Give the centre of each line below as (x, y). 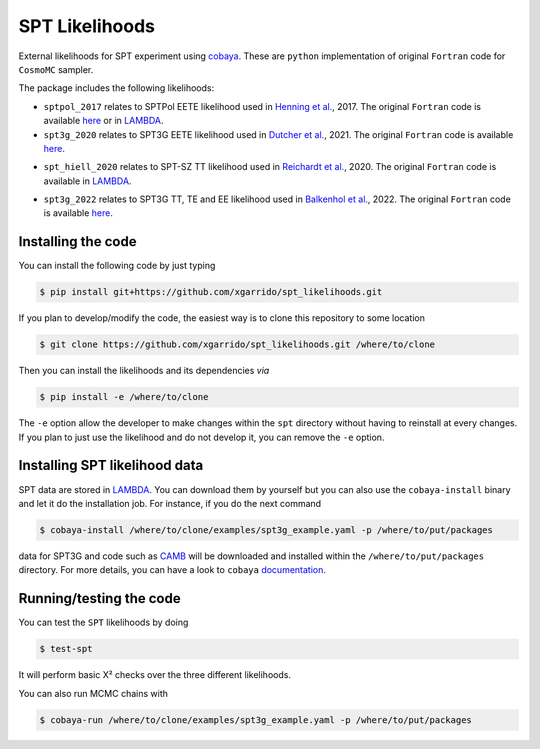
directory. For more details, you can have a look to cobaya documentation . (172, 570)
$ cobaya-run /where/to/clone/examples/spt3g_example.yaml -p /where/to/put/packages (255, 719)
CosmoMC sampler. (56, 69)
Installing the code (77, 241)
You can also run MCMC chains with (93, 693)
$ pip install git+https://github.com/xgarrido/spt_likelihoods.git (211, 292)
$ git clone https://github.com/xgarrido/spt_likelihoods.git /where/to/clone (237, 344)
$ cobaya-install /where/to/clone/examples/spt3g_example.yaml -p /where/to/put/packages (266, 529)
